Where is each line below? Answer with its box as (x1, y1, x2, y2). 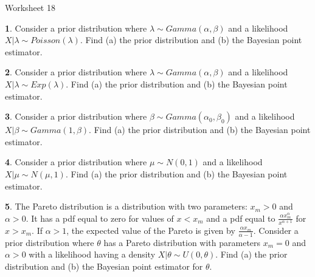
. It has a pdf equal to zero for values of (26, 211, 174, 224)
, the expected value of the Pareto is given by (66, 224, 235, 236)
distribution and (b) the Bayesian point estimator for (5, 259, 203, 272)
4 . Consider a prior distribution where (5, 156, 147, 168)
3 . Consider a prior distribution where (5, 110, 147, 123)
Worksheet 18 (5, 1, 55, 13)
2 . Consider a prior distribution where (5, 66, 147, 78)
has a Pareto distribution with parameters (103, 236, 261, 248)
